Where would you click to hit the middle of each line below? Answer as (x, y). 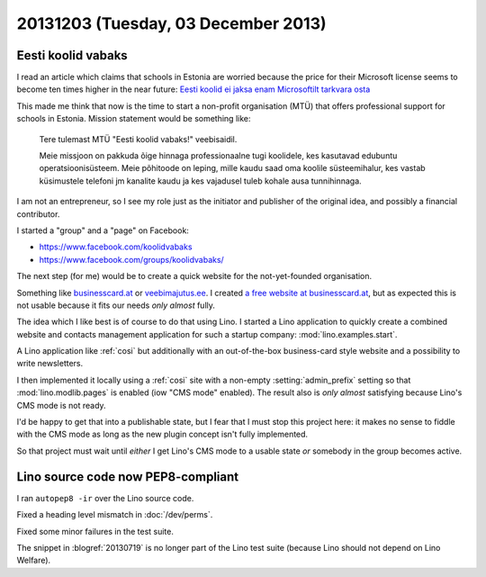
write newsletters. (50, 364)
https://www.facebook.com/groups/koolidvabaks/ (131, 259)
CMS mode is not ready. (62, 405)
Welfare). (34, 560)
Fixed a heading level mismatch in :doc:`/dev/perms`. (115, 515)
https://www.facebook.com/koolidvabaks (116, 247)
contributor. (38, 214)
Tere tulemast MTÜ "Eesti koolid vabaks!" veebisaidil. (138, 139)
